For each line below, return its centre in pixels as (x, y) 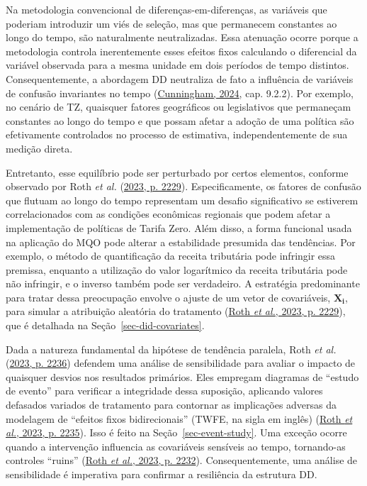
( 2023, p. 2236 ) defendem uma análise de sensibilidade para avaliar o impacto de (181, 363)
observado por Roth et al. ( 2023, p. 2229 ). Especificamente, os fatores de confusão (183, 186)
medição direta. (39, 148)
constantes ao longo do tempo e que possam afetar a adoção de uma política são (180, 120)
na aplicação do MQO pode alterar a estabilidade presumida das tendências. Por (181, 242)
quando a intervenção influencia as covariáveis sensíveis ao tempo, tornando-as (176, 446)
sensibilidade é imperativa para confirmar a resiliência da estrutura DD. (162, 474)
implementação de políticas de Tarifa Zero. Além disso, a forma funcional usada (179, 227)
